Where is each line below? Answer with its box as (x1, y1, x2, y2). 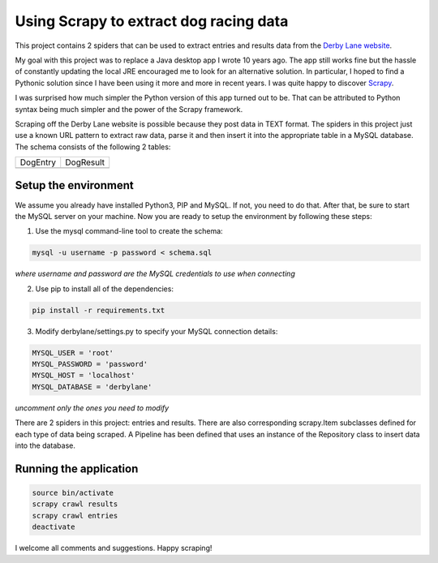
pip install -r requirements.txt (32, 305, 165, 315)
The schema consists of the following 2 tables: (15, 142, 171, 152)
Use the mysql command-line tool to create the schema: (35, 226, 223, 236)
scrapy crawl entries (32, 511, 118, 520)
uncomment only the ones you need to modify (15, 402, 170, 413)
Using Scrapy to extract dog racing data (15, 12, 289, 30)
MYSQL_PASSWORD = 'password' (32, 359, 148, 369)
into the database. (15, 441, 76, 450)
